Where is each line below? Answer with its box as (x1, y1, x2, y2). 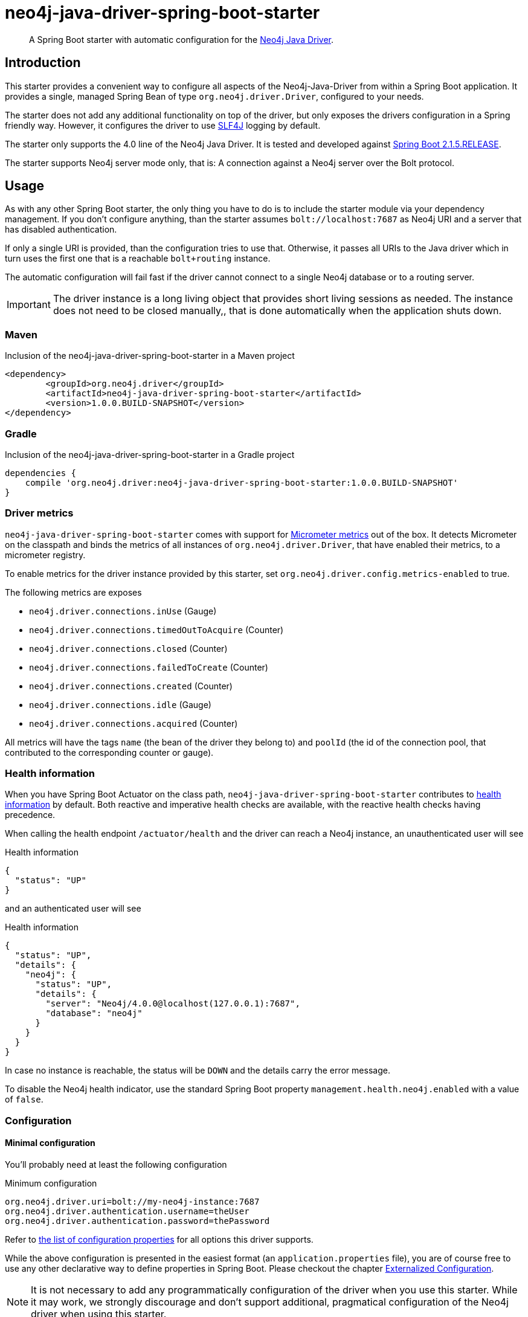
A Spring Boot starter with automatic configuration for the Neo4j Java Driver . (29, 34, 334, 45)
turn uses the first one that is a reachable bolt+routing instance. (5, 253, 271, 264)
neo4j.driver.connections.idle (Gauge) (29, 699, 211, 710)
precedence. (5, 810, 56, 820)
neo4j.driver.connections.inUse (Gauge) (29, 605, 217, 616)
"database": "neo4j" (45, 1008, 143, 1019)
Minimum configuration (5, 1178, 97, 1189)
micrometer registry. (5, 549, 86, 560)
